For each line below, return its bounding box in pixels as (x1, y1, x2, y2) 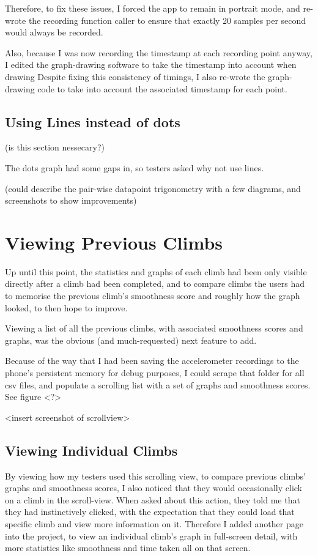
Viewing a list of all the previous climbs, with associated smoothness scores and (5, 322, 303, 335)
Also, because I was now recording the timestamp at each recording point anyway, (5, 46, 312, 59)
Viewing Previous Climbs (5, 229, 223, 254)
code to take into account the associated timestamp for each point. (37, 82, 287, 95)
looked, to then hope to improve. (5, 301, 128, 314)
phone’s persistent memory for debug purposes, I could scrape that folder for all (5, 366, 305, 379)
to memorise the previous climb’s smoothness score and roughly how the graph (5, 289, 300, 302)
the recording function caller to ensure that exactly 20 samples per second (28, 13, 306, 26)
